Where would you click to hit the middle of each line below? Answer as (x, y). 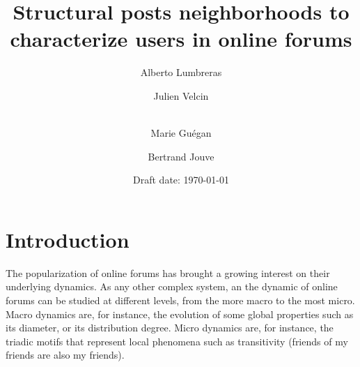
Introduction (68, 239)
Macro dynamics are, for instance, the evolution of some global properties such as (180, 314)
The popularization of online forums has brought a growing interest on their (168, 272)
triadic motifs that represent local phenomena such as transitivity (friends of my (177, 341)
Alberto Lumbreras (181, 72)
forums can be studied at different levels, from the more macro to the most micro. (180, 300)
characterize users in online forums (181, 39)
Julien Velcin (181, 95)
